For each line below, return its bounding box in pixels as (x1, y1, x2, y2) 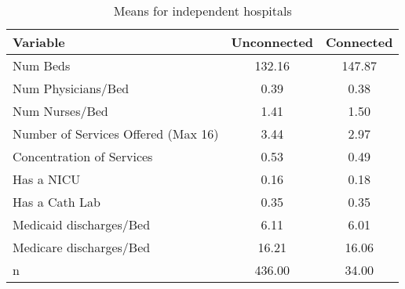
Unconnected (231, 33, 314, 51)
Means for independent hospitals (113, 2, 292, 20)
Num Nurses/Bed (13, 102, 108, 120)
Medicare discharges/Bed (13, 238, 151, 256)
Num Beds (13, 56, 71, 74)
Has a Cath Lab (13, 193, 100, 211)
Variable (13, 33, 65, 51)
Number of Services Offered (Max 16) (13, 125, 219, 143)
